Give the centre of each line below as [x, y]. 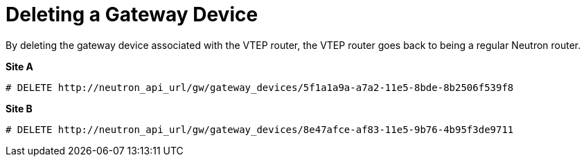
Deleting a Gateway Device [132, 14]
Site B [19, 108]
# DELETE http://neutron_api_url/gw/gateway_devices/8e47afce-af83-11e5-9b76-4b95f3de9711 [260, 129]
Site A [20, 66]
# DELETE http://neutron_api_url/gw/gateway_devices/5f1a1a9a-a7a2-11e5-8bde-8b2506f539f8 [260, 87]
